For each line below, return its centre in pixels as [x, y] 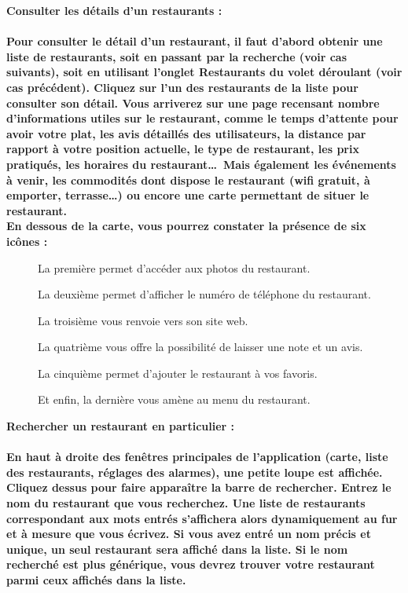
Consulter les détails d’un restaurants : [114, 10]
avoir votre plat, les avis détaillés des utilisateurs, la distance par [186, 133]
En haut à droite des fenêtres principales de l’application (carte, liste [197, 457]
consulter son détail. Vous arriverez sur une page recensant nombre [193, 102]
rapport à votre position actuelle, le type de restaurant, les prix [183, 149]
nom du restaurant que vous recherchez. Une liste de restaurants [186, 503]
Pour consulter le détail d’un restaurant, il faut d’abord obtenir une [195, 41]
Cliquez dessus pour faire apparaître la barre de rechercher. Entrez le [199, 487]
